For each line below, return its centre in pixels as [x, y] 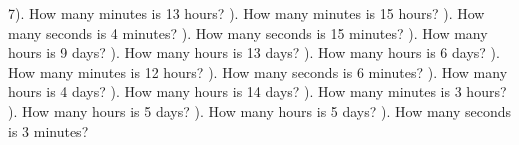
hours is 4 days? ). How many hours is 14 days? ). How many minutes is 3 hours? [257, 91]
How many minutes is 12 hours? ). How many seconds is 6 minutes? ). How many [258, 71]
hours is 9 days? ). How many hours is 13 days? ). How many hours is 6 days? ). [254, 52]
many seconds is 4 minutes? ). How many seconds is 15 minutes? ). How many [248, 32]
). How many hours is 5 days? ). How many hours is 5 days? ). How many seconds [260, 110]
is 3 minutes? [48, 130]
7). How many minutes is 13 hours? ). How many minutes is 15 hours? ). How [246, 13]
